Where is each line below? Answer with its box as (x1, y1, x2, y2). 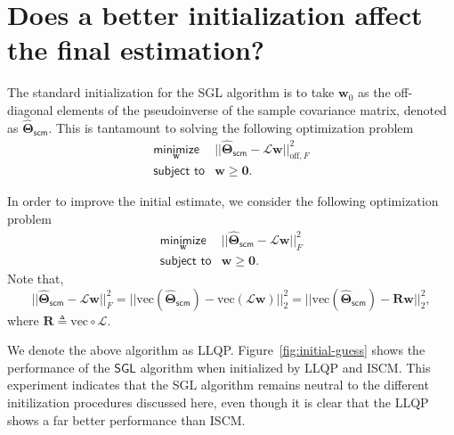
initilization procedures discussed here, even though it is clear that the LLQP (7, 393, 429, 412)
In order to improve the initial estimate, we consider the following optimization (7, 192, 439, 210)
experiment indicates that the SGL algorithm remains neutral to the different (7, 375, 429, 394)
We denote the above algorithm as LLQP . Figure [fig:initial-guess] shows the (7, 341, 426, 359)
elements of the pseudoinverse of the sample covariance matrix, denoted (57, 100, 447, 119)
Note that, (7, 269, 64, 288)
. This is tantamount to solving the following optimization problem (48, 118, 414, 136)
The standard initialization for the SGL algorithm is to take (7, 83, 335, 102)
